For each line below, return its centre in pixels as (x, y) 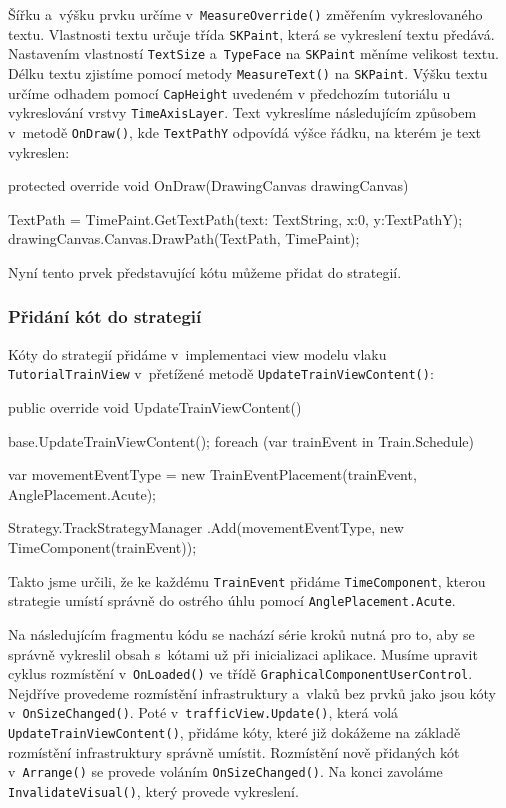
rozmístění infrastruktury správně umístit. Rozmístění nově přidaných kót (234, 751)
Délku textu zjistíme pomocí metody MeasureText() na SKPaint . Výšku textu (248, 72)
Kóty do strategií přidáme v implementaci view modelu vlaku (197, 353)
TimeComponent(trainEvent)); (102, 547)
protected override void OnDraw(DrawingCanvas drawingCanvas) (208, 185)
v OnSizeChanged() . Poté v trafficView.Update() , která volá (203, 712)
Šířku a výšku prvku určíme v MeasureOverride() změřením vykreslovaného (245, 14)
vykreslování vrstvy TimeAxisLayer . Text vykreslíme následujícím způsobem (242, 112)
